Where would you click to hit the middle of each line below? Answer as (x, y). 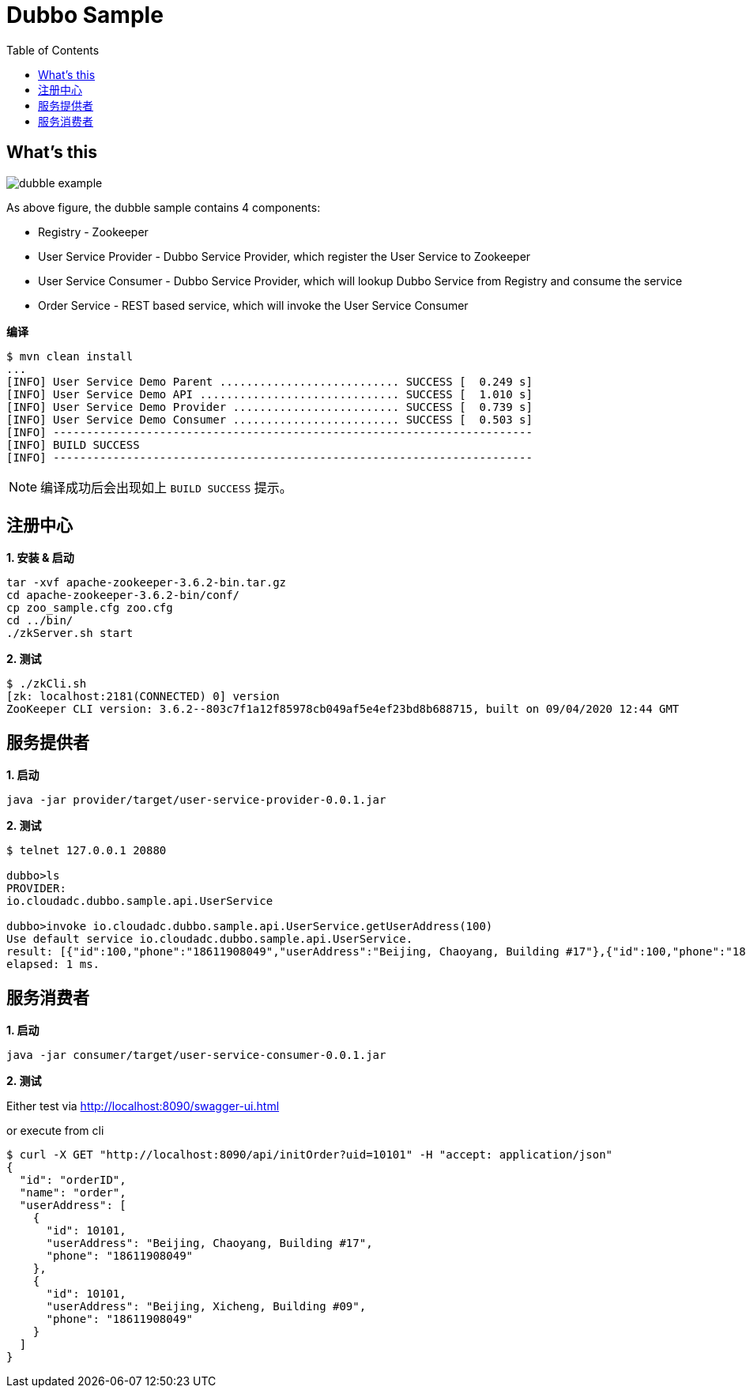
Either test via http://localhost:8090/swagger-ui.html (143, 1106)
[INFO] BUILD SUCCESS (73, 445)
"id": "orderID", (73, 1180)
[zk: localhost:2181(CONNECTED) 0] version (143, 697)
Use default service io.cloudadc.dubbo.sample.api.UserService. (210, 939)
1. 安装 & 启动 (40, 558)
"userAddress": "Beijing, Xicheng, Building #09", (206, 1307)
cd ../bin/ (40, 621)
